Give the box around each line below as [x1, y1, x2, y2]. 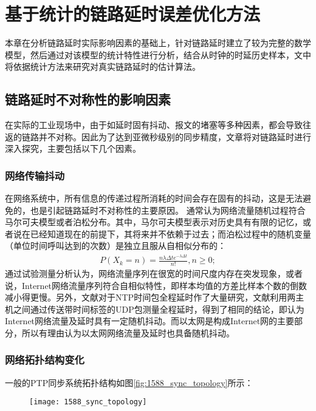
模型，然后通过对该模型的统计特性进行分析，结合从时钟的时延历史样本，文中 [5, 48, 311, 61]
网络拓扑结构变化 [5, 352, 84, 367]
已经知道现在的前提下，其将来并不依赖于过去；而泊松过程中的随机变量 [30, 227, 311, 240]
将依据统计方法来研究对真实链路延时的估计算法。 [5, 60, 201, 73]
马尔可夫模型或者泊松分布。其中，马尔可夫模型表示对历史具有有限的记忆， [5, 216, 303, 228]
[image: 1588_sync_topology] [29, 398, 147, 407]
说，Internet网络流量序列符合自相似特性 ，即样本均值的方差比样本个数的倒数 [5, 279, 307, 291]
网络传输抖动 [5, 168, 65, 183]
